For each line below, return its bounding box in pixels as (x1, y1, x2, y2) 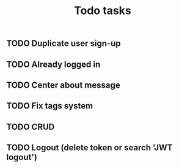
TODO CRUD (6, 121, 55, 132)
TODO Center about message (6, 80, 120, 90)
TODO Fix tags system (6, 101, 93, 111)
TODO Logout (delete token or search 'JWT (6, 142, 173, 153)
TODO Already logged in (6, 59, 101, 69)
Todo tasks (74, 4, 131, 18)
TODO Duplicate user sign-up (6, 38, 121, 49)
